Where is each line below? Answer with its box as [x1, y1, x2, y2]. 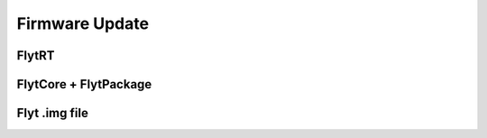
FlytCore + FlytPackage [16, 77, 152, 92]
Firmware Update [16, 14, 149, 33]
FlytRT [16, 48, 55, 63]
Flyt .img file [16, 106, 89, 121]
